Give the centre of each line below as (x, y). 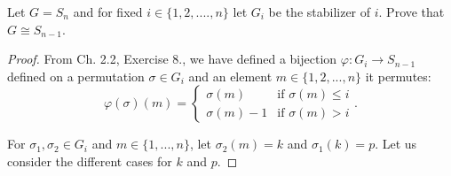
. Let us (396, 144)
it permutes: (398, 76)
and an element (230, 76)
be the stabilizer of (320, 11)
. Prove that (411, 11)
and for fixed (108, 11)
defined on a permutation (76, 76)
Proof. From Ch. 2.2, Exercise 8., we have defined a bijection (172, 59)
